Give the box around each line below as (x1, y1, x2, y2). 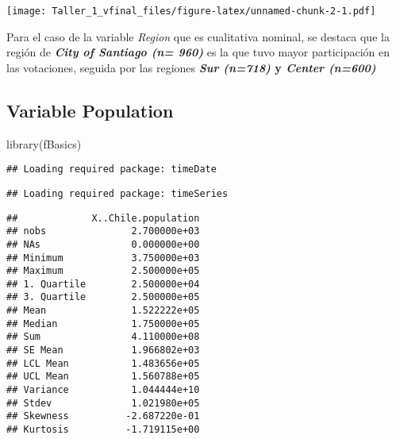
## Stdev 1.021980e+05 (6, 397, 200, 409)
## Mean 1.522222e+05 (6, 305, 200, 317)
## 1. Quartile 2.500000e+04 (6, 278, 200, 290)
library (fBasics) (6, 135, 82, 152)
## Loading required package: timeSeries (6, 187, 229, 199)
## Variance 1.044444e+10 (6, 384, 200, 396)
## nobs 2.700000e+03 (6, 225, 200, 237)
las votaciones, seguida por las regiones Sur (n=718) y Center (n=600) (6, 59, 376, 75)
